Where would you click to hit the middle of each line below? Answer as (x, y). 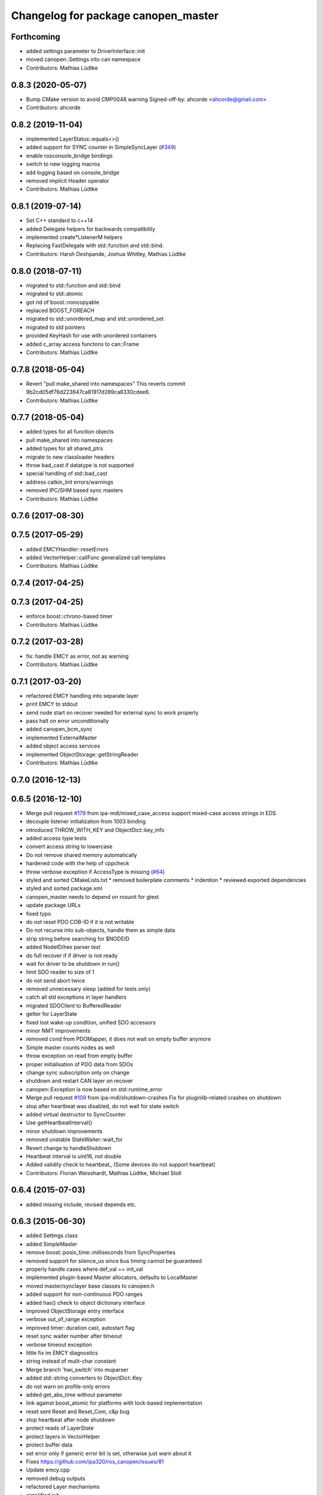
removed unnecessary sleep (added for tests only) (88, 989)
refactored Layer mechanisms (63, 1487)
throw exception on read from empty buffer (79, 1056)
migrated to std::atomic (55, 294)
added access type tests (56, 838)
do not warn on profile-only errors (68, 1386)
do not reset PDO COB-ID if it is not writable (80, 922)
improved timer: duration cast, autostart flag (80, 1328)
